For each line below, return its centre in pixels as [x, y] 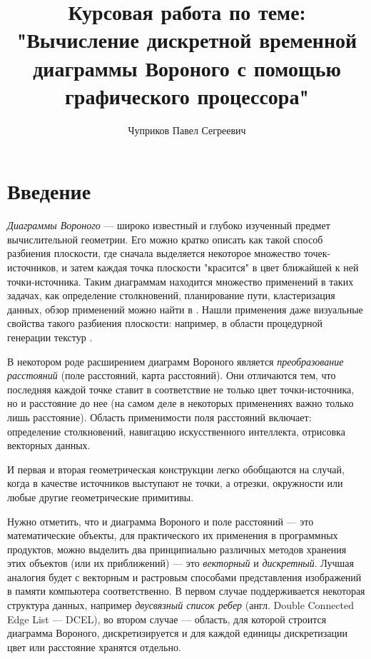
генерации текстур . [50, 337]
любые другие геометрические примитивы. [101, 497]
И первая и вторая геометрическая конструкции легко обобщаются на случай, [176, 469]
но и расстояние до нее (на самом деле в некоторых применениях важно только [181, 403]
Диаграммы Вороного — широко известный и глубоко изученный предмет [169, 225]
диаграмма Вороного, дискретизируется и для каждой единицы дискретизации [177, 633]
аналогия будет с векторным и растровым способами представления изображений [184, 577]
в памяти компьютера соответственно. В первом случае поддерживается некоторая [186, 591]
